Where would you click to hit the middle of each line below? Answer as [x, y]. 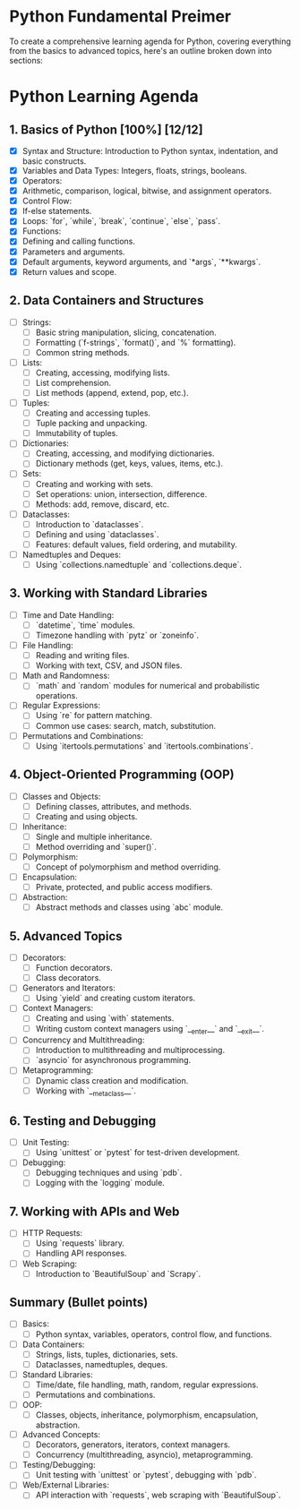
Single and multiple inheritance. [94, 836]
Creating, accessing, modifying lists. [103, 373]
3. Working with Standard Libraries [108, 593]
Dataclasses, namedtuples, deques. [102, 1364]
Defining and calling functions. [79, 241]
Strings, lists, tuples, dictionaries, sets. [107, 1354]
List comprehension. [73, 382]
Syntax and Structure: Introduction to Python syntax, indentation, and [150, 150]
